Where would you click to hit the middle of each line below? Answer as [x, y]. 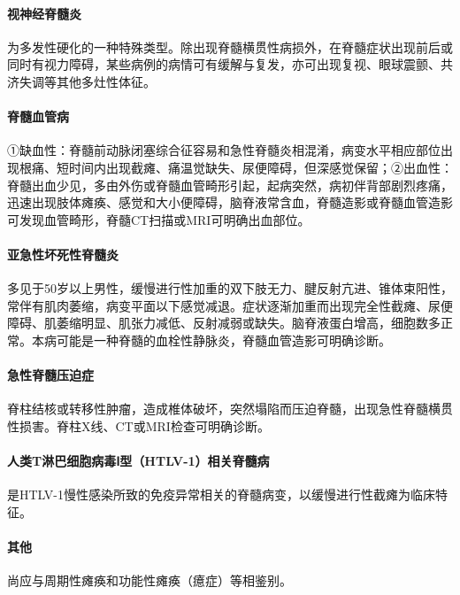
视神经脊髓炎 [44, 13]
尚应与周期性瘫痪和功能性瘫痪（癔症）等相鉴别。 [149, 580]
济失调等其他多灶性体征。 [81, 81]
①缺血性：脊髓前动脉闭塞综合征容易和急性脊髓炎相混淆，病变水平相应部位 [224, 150]
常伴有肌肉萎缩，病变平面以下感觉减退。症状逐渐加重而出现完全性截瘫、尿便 [230, 305]
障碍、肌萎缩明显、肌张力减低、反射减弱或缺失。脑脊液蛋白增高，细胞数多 [224, 323]
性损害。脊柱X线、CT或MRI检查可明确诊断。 [138, 425]
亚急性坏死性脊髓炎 [63, 254]
